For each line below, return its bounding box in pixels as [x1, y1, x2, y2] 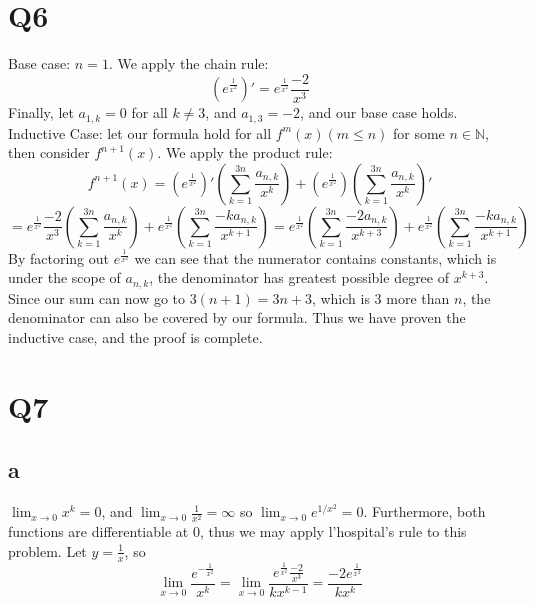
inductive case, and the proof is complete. [8, 327, 263, 348]
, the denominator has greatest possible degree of [149, 267, 449, 288]
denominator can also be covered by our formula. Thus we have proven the [8, 307, 466, 328]
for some [393, 122, 445, 143]
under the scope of [8, 267, 121, 288]
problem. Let [8, 540, 87, 561]
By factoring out [8, 247, 109, 268]
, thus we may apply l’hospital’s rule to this [199, 521, 467, 542]
